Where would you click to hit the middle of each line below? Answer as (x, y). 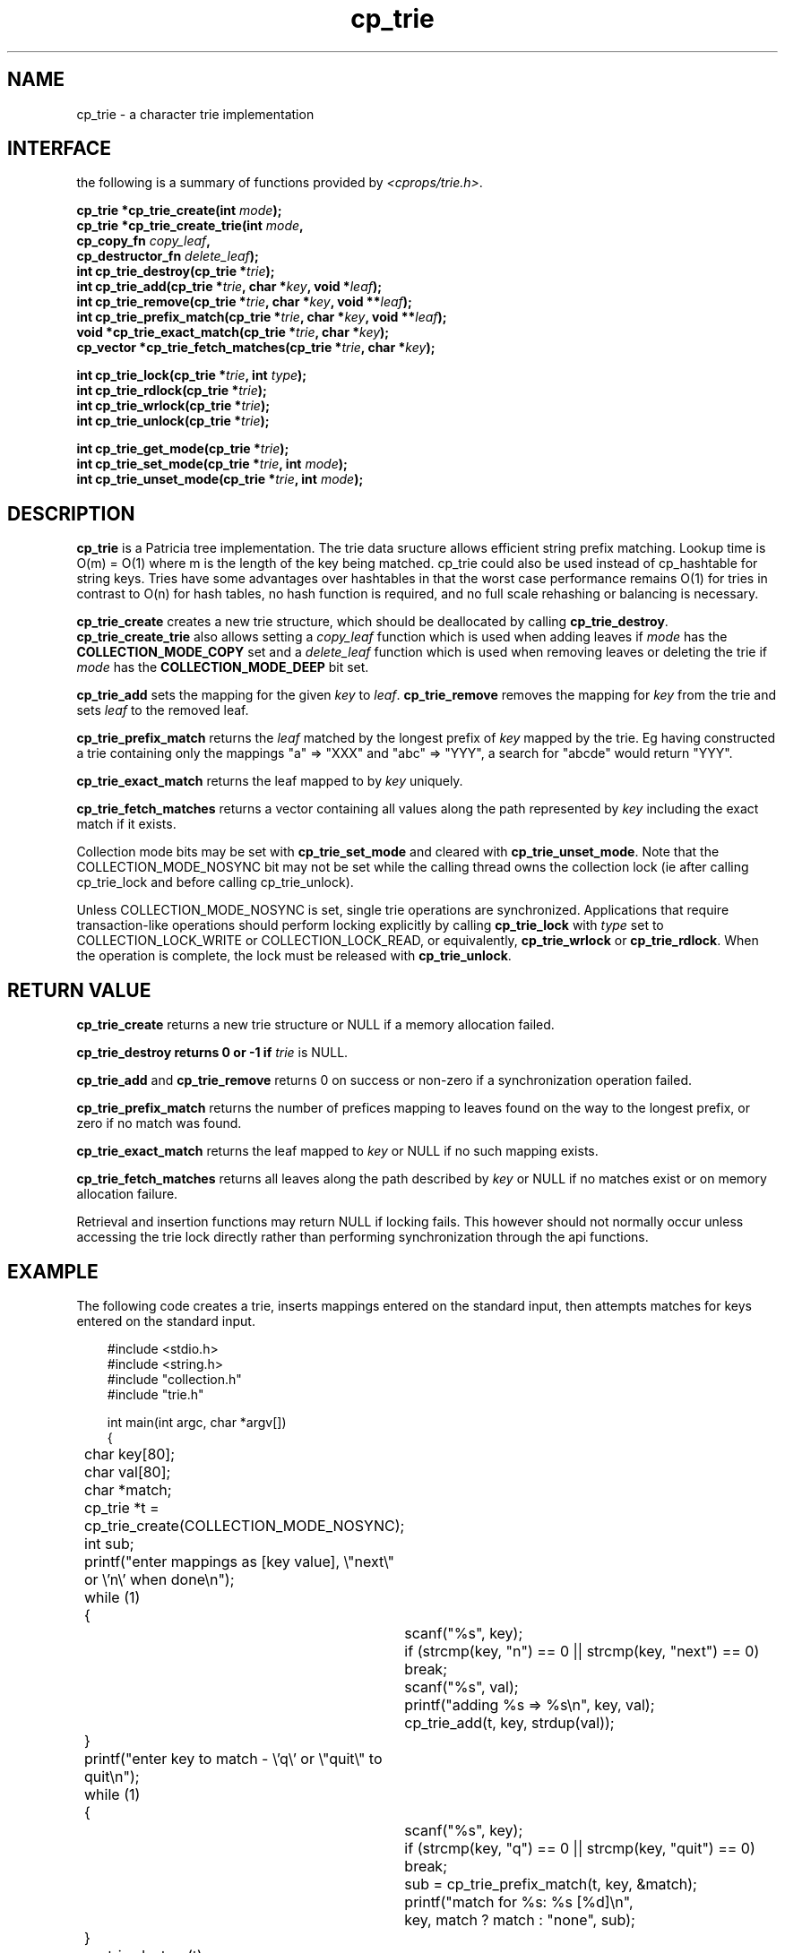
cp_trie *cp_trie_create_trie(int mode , (190, 226)
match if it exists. (126, 824)
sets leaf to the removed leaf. (163, 710)
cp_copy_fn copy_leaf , (144, 241)
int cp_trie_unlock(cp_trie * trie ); (173, 421)
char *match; (128, 1489)
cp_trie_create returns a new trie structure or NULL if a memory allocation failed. (315, 1025)
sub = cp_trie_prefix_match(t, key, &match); (551, 1884)
